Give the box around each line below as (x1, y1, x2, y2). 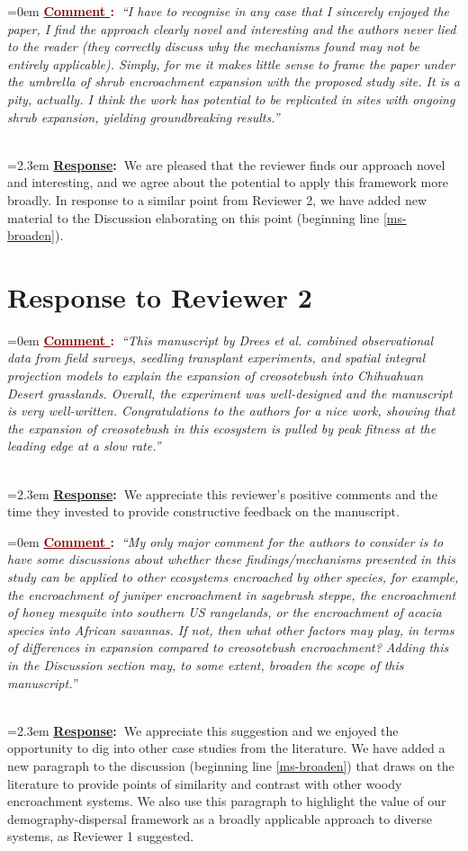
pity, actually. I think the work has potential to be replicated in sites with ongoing (7, 89, 455, 108)
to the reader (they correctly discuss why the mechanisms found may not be (7, 37, 420, 56)
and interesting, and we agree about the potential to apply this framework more (7, 173, 448, 192)
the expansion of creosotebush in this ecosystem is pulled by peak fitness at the (7, 418, 436, 437)
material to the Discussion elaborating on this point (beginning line (7, 208, 380, 227)
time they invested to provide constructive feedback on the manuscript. (7, 502, 400, 521)
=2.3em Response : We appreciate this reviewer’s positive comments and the (7, 484, 437, 503)
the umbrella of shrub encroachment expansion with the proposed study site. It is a (7, 72, 460, 91)
